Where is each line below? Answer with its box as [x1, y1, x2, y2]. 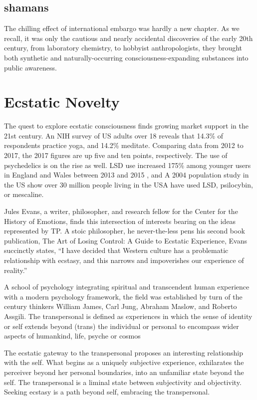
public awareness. [4, 62, 57, 72]
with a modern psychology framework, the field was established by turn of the [4, 291, 243, 301]
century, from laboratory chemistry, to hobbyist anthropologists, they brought [4, 42, 243, 53]
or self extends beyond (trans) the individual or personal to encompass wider [4, 320, 239, 331]
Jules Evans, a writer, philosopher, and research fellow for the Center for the [4, 206, 238, 216]
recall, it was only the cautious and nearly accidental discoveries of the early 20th [4, 32, 253, 43]
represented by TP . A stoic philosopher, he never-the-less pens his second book [4, 225, 245, 236]
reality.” [4, 264, 27, 275]
